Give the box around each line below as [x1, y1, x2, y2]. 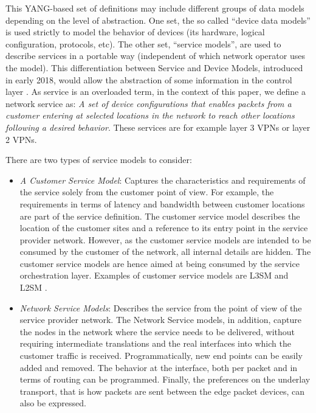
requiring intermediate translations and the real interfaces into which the [19, 337, 291, 350]
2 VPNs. [5, 133, 37, 145]
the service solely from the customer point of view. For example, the [19, 186, 274, 198]
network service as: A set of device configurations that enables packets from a [5, 97, 292, 109]
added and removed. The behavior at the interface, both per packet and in [19, 361, 298, 373]
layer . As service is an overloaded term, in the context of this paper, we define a [5, 85, 306, 98]
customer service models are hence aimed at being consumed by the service [19, 257, 300, 269]
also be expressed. [19, 397, 86, 409]
